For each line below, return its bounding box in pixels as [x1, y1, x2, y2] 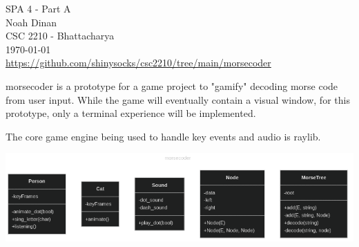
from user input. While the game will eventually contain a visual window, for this [6, 92, 350, 107]
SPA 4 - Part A [6, 1, 71, 15]
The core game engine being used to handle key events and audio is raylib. [6, 129, 321, 143]
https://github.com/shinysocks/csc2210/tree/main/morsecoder [6, 55, 271, 70]
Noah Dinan [6, 15, 57, 29]
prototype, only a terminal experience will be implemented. [6, 106, 256, 120]
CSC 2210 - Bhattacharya [6, 28, 115, 43]
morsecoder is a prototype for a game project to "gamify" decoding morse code [6, 78, 338, 93]
